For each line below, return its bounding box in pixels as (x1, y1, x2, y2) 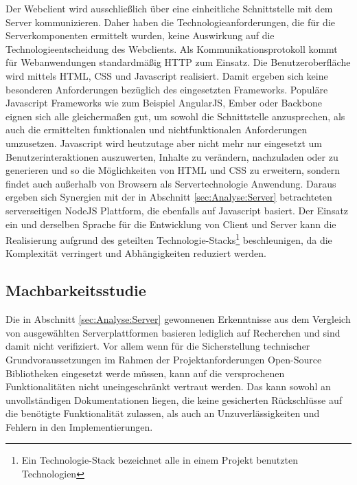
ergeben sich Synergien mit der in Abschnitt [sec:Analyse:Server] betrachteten (5, 190, 332, 204)
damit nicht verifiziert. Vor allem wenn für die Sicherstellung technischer (5, 339, 310, 353)
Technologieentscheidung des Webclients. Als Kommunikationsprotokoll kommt (5, 41, 338, 56)
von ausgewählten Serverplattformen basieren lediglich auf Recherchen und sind (5, 325, 341, 339)
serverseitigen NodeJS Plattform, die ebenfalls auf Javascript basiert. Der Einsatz (5, 203, 349, 217)
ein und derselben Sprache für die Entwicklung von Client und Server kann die (5, 216, 336, 231)
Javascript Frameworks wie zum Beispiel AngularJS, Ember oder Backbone (5, 95, 322, 110)
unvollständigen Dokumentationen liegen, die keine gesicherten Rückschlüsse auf (5, 392, 343, 407)
